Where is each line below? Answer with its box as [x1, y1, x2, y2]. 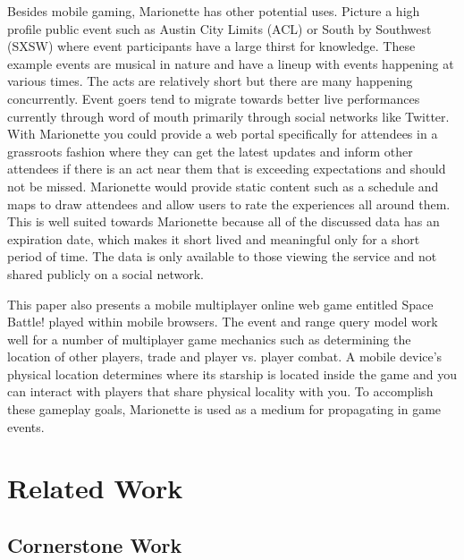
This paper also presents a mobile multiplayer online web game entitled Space [7, 294, 434, 313]
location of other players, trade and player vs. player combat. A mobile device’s [7, 347, 443, 366]
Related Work [7, 470, 183, 506]
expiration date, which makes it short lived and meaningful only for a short [7, 229, 420, 248]
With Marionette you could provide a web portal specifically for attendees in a [7, 124, 438, 143]
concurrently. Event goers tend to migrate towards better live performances [7, 89, 420, 107]
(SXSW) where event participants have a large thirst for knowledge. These [7, 37, 416, 55]
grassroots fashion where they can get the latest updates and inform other [7, 141, 413, 160]
